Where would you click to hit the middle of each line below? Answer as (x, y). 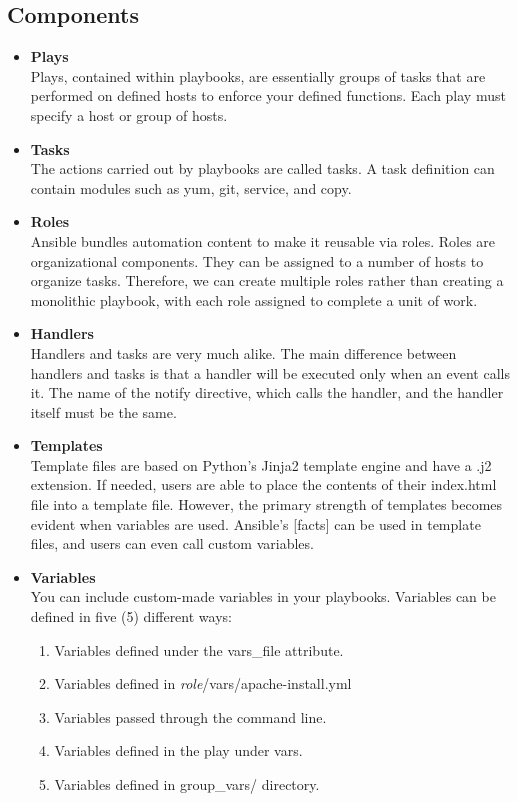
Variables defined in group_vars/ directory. (187, 784)
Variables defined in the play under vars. (178, 750)
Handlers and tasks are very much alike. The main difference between (243, 352)
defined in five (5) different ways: (131, 616)
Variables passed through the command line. (190, 716)
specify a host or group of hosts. (129, 114)
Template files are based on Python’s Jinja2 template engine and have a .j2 (261, 464)
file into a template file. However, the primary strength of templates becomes (266, 504)
